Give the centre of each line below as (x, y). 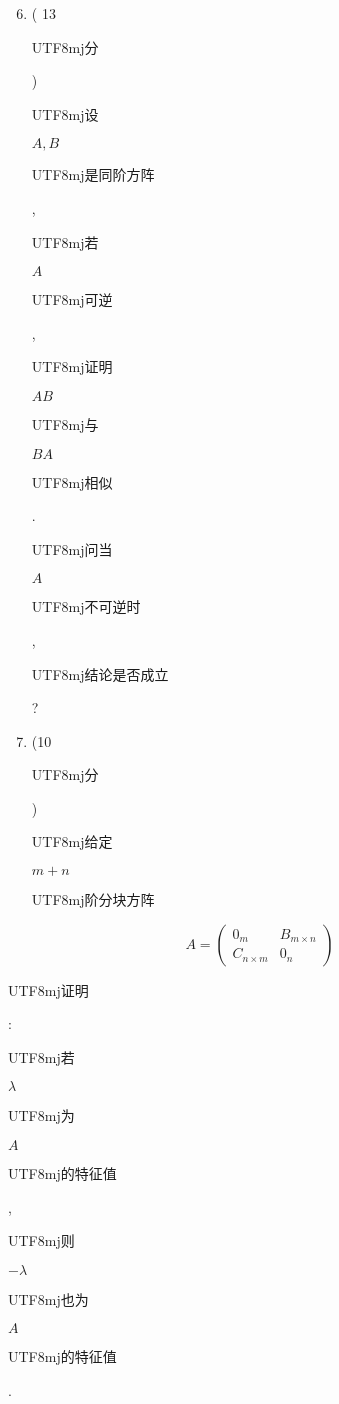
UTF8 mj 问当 (72, 548)
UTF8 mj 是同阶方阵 (93, 174)
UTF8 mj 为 (41, 1115)
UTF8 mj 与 (65, 423)
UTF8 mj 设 (65, 113)
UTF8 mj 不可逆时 (86, 606)
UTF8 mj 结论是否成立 (100, 673)
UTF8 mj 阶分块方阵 (93, 899)
